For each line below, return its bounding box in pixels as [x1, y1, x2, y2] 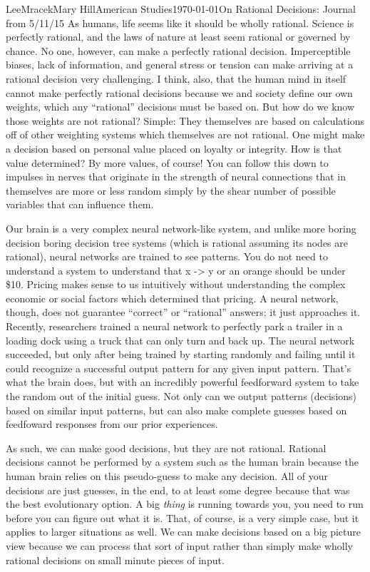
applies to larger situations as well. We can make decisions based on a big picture [6, 524, 361, 539]
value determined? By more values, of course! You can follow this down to [6, 155, 329, 170]
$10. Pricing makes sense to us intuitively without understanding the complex [6, 277, 346, 292]
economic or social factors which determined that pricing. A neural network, [6, 290, 339, 305]
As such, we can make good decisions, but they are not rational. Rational [6, 440, 327, 455]
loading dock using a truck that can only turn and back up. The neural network [6, 332, 355, 347]
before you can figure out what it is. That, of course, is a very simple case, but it [6, 510, 359, 525]
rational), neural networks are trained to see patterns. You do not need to [6, 249, 328, 264]
